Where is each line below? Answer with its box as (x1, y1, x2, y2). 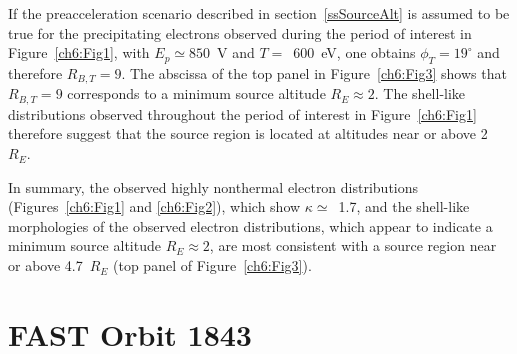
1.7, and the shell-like (338, 196, 470, 217)
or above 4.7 (8, 255, 83, 276)
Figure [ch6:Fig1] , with (8, 42, 150, 63)
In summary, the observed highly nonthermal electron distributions (8, 176, 419, 197)
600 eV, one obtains (293, 42, 416, 63)
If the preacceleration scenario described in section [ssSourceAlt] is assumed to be (8, 3, 510, 23)
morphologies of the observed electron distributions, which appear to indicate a (8, 215, 493, 236)
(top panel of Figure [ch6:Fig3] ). (113, 255, 312, 276)
